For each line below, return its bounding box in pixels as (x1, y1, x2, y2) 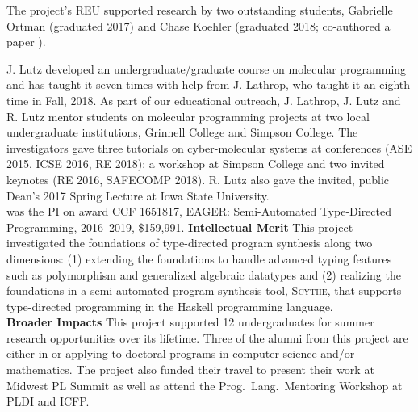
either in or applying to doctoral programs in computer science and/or (6, 345, 355, 362)
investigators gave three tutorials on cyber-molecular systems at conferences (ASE (6, 139, 412, 156)
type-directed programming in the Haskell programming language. (6, 297, 333, 314)
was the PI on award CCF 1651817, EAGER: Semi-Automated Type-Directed (6, 203, 391, 220)
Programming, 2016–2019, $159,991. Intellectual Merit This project (6, 218, 353, 235)
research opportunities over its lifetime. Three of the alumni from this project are (6, 329, 408, 346)
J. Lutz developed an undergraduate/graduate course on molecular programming (6, 60, 407, 77)
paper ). (6, 33, 46, 50)
